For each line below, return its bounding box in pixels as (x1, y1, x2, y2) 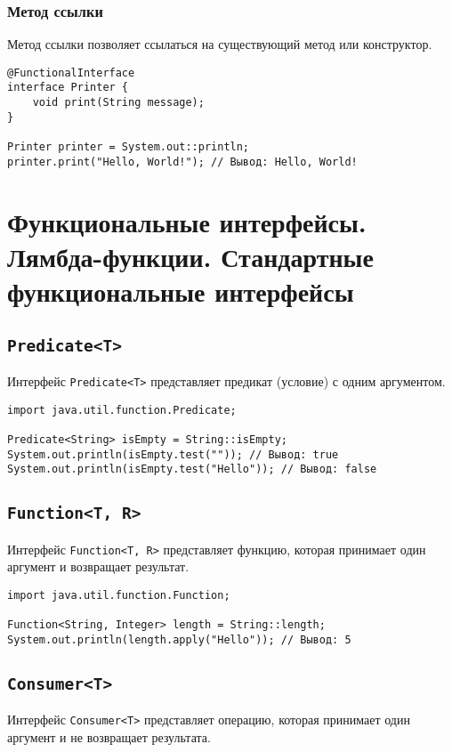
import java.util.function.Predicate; (7, 403, 237, 416)
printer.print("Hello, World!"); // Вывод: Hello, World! (7, 155, 358, 168)
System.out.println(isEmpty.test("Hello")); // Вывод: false (7, 463, 377, 476)
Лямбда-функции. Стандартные (7, 238, 374, 274)
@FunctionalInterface (7, 66, 135, 79)
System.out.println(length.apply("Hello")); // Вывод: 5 (7, 633, 351, 646)
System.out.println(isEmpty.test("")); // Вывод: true (7, 448, 339, 461)
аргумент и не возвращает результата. (7, 727, 211, 746)
